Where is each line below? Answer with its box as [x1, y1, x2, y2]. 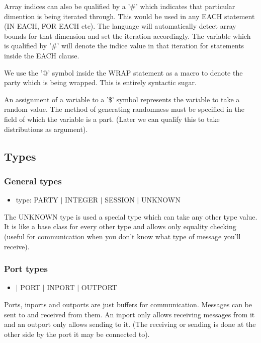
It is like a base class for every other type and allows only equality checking [4, 221, 236, 232]
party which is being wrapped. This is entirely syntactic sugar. [4, 77, 197, 88]
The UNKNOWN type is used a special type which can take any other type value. [4, 211, 257, 222]
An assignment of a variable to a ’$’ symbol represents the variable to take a [4, 94, 240, 104]
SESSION [105, 194, 135, 205]
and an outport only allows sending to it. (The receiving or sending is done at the [4, 319, 256, 329]
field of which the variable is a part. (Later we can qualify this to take [4, 113, 220, 124]
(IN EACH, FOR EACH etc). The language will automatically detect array [4, 21, 236, 31]
